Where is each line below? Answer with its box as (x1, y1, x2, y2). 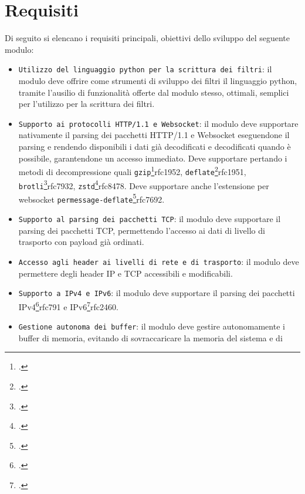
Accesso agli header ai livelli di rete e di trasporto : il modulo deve (18, 255, 299, 267)
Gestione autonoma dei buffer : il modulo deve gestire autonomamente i (18, 320, 285, 332)
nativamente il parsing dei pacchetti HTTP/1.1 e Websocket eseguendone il (18, 129, 290, 141)
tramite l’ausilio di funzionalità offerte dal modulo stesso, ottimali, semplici (18, 86, 289, 98)
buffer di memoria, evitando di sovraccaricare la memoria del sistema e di (18, 331, 283, 344)
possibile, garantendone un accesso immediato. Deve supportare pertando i (18, 152, 287, 164)
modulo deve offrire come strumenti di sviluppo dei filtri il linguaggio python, (18, 74, 297, 86)
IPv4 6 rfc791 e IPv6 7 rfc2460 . (18, 298, 118, 312)
